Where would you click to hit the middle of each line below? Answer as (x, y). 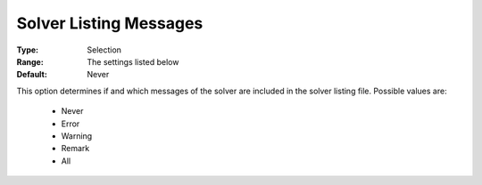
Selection (104, 50)
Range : (30, 61)
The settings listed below (133, 61)
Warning (77, 136)
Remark (75, 149)
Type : (28, 50)
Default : (32, 75)
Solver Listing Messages (110, 23)
